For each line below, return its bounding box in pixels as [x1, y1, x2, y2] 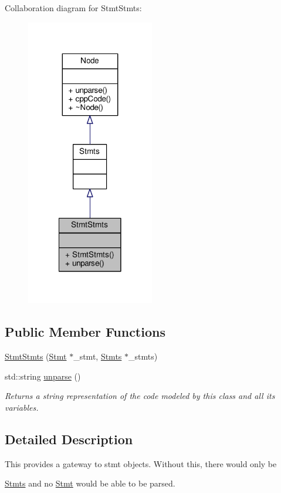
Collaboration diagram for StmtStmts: [5, 2, 142, 14]
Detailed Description [5, 430, 133, 448]
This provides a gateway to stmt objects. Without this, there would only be [5, 457, 277, 469]
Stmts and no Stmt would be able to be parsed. [5, 477, 175, 489]
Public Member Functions [5, 323, 165, 341]
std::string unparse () [5, 370, 81, 382]
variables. [5, 401, 39, 413]
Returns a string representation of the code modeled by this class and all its [5, 390, 275, 402]
